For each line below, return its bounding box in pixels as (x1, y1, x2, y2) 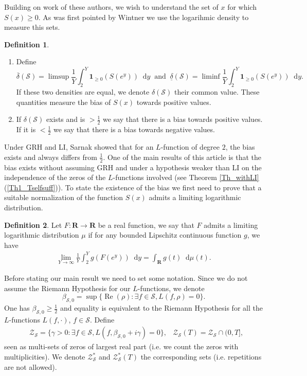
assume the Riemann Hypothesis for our (4, 282, 131, 293)
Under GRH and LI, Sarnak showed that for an (4, 141, 154, 152)
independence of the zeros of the (4, 172, 106, 183)
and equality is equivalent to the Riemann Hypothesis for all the (60, 302, 263, 313)
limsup (48, 73, 69, 81)
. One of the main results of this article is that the (103, 151, 261, 162)
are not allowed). (4, 361, 57, 372)
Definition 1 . (4, 39, 49, 49)
